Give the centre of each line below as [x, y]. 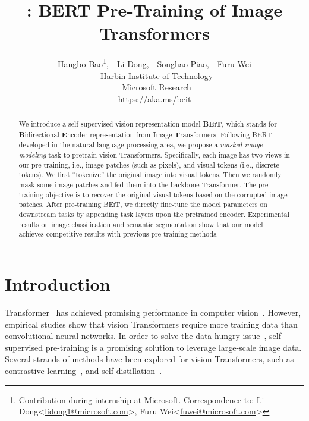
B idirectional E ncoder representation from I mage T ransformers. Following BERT [145, 134]
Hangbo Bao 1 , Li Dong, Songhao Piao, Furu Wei [154, 63]
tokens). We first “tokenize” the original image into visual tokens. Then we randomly [150, 175]
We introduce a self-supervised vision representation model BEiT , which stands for [148, 124]
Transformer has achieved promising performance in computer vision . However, [153, 312]
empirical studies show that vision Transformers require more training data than [151, 324]
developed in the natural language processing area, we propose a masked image [141, 145]
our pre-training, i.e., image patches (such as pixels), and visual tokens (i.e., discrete [149, 164]
